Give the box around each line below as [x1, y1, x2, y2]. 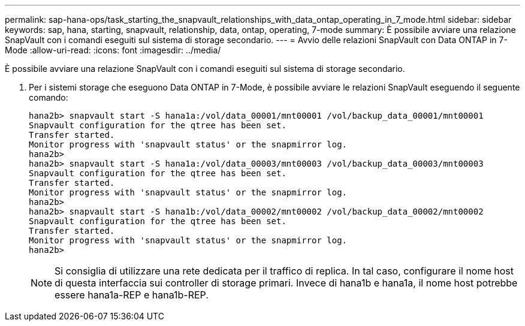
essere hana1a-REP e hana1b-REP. [55, 289, 209, 301]
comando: [29, 92, 68, 102]
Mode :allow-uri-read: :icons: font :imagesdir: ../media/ [5, 45, 221, 55]
